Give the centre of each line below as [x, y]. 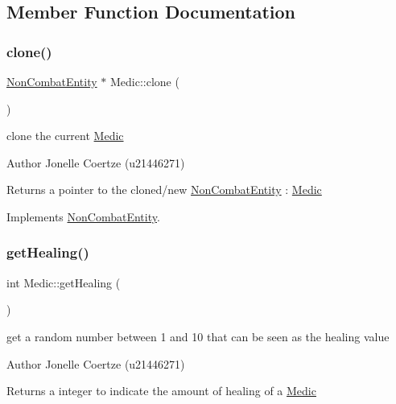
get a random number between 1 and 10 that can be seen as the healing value [198, 336]
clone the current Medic [65, 136]
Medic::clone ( [144, 81]
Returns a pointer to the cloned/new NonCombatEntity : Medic [164, 190]
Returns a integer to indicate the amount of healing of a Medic [161, 391]
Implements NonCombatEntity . [83, 216]
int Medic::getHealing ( [64, 282]
